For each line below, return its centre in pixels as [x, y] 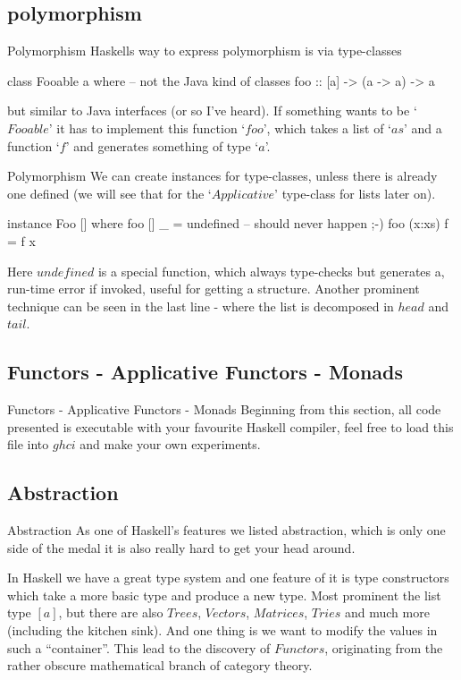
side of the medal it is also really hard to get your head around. [181, 547]
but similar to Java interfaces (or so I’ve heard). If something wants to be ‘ [212, 110]
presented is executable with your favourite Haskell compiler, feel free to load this [230, 426]
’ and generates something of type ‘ [162, 145]
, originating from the [384, 647]
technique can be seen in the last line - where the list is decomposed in [201, 306]
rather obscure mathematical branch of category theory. [160, 665]
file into [28, 444]
